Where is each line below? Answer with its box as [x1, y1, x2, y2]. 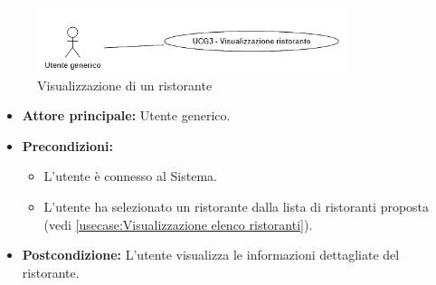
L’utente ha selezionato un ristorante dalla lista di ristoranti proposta [43, 196, 430, 215]
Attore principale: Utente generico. [22, 106, 231, 125]
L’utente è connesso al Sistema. [43, 166, 217, 185]
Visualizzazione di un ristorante [37, 75, 213, 94]
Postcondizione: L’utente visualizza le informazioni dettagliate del [22, 245, 400, 264]
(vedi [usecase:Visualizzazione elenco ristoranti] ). [43, 214, 313, 233]
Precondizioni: [22, 136, 113, 155]
